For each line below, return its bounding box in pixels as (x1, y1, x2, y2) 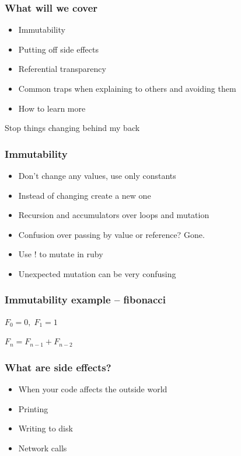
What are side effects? (5, 360, 111, 374)
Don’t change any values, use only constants (18, 170, 176, 181)
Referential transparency (18, 63, 106, 75)
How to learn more (18, 102, 86, 114)
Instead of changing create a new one (18, 189, 151, 201)
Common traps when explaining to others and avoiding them (18, 82, 236, 94)
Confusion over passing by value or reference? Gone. (18, 228, 205, 240)
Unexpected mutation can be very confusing (18, 267, 176, 279)
